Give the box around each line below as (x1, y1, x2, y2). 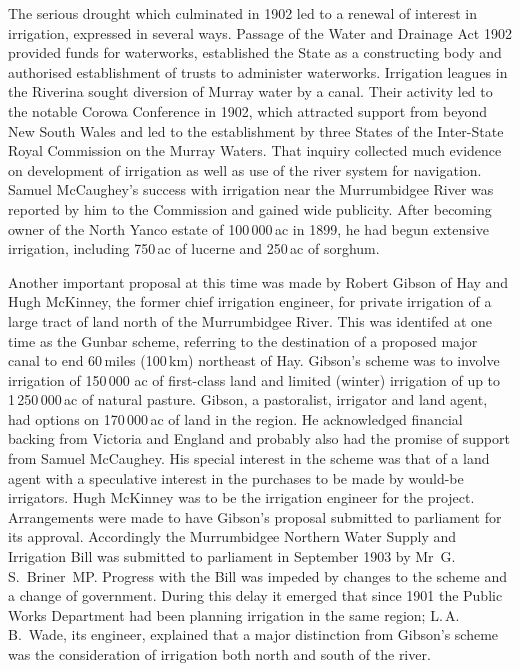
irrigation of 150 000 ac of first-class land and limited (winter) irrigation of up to (8, 369, 501, 390)
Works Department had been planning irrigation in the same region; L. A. (8, 604, 460, 625)
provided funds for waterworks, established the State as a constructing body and (8, 42, 502, 63)
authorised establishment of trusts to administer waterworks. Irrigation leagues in (8, 61, 508, 82)
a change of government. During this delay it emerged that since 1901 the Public (8, 585, 503, 606)
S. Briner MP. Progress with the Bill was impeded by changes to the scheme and (8, 565, 508, 586)
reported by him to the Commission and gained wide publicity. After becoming (8, 198, 492, 219)
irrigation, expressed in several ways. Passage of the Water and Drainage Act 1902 (8, 22, 512, 43)
